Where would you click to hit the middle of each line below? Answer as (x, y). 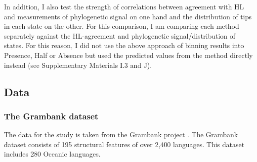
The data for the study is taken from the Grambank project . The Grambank (121, 135)
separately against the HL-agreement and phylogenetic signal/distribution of (120, 35)
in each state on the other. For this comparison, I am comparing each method (122, 26)
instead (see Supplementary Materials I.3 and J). (78, 65)
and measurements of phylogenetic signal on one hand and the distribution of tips (128, 16)
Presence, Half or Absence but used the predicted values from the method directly (128, 55)
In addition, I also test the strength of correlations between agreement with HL (124, 6)
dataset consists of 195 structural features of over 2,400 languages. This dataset (124, 144)
